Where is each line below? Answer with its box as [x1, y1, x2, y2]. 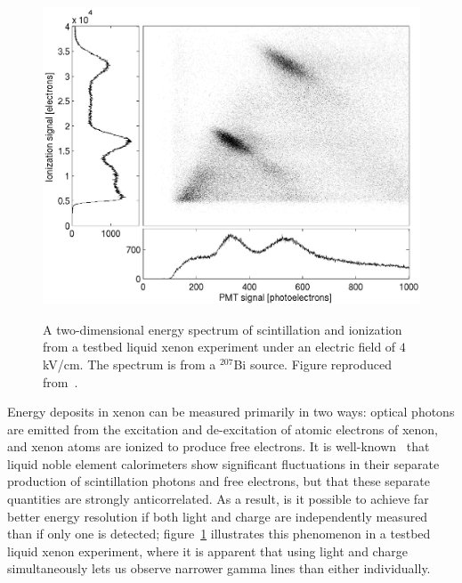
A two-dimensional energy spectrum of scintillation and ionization [43, 320, 402, 338]
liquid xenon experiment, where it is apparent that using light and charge [7, 541, 408, 560]
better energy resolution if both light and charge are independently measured [7, 506, 428, 525]
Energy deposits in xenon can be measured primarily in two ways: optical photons [7, 402, 455, 421]
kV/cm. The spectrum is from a [43, 354, 216, 373]
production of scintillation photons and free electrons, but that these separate [7, 472, 431, 490]
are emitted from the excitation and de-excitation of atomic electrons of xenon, [7, 419, 438, 438]
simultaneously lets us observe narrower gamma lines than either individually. [7, 559, 431, 578]
